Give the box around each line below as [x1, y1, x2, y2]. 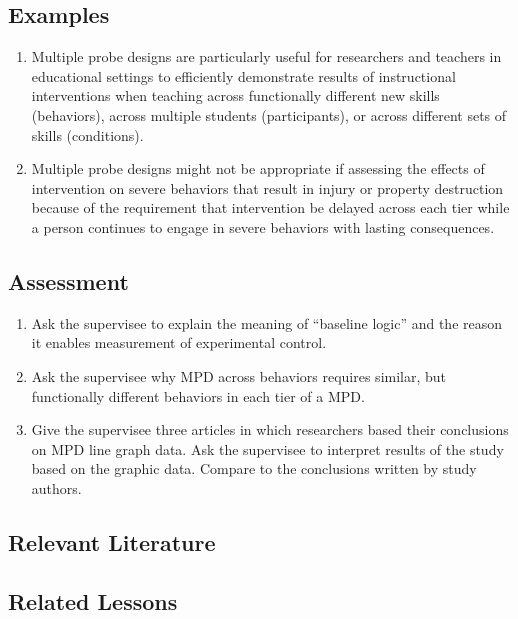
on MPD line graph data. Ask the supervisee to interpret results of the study [31, 438, 504, 459]
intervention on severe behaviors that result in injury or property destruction [31, 177, 504, 198]
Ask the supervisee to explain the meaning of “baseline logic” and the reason [31, 312, 503, 333]
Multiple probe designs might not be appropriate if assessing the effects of [31, 158, 485, 179]
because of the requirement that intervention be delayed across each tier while [31, 197, 510, 218]
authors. [31, 477, 82, 498]
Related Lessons [8, 585, 178, 616]
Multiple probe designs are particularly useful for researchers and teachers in [31, 46, 502, 67]
